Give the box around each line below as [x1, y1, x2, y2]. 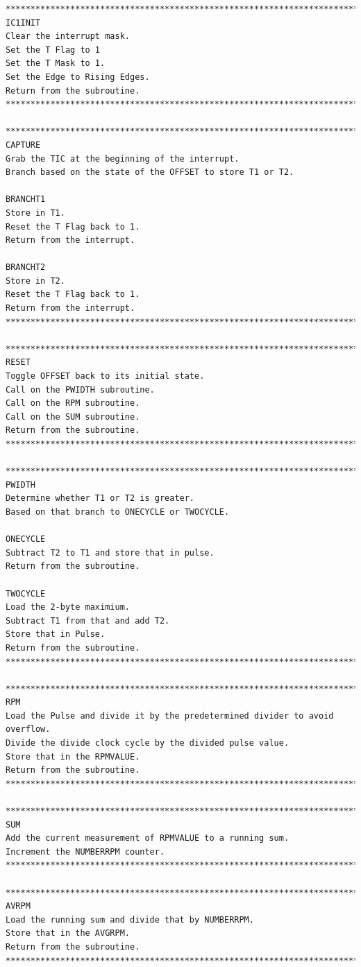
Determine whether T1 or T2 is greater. [6, 493, 195, 504]
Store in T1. [6, 207, 65, 218]
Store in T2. [6, 275, 65, 286]
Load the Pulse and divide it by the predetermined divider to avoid [6, 710, 334, 721]
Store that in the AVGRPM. [6, 928, 130, 939]
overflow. [6, 724, 51, 735]
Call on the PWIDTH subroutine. [6, 384, 155, 395]
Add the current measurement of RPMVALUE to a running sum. [6, 833, 289, 844]
